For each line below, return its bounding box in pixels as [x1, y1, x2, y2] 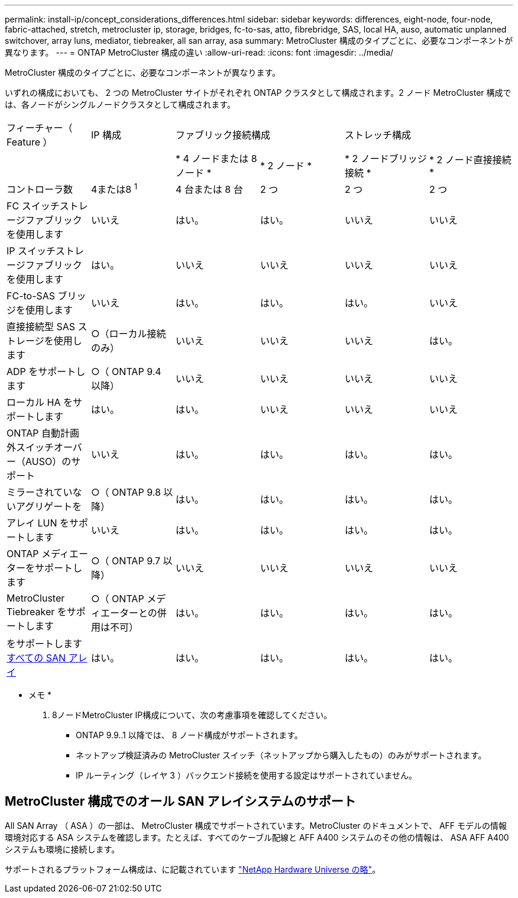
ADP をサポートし [7, 366, 86, 378]
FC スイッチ [7, 200, 60, 212]
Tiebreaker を [7, 606, 67, 618]
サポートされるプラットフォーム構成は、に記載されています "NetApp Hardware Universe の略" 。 [5, 864, 381, 875]
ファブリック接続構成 [175, 129, 270, 141]
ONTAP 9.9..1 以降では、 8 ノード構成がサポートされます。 [76, 730, 303, 741]
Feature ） [7, 136, 53, 148]
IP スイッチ [7, 245, 56, 257]
